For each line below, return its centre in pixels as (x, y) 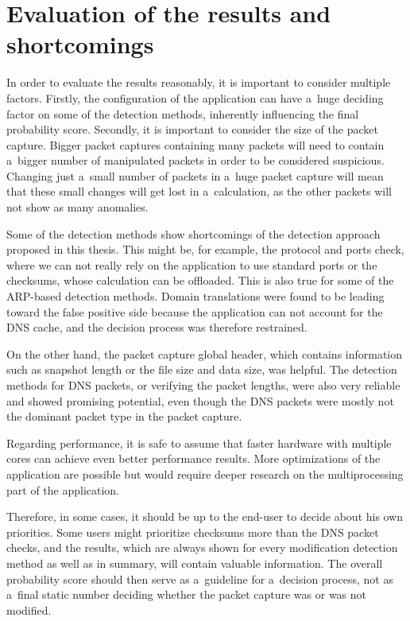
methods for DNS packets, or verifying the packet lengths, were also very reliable (203, 385)
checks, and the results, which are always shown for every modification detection (202, 547)
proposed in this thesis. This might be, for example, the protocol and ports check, (205, 249)
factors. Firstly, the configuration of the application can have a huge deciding (195, 97)
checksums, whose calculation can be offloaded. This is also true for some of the (200, 280)
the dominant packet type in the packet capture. (124, 416)
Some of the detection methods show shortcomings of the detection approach (193, 233)
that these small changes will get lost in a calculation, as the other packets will (199, 191)
